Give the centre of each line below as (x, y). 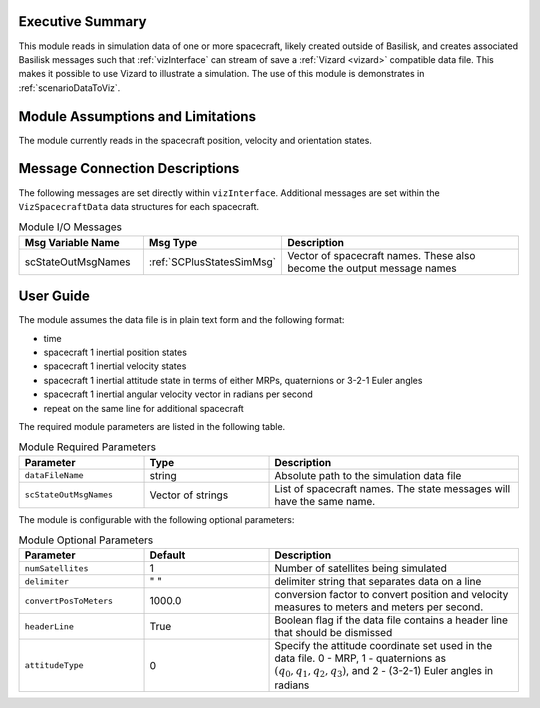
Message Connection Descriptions (129, 168)
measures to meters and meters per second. (379, 607)
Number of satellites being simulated (360, 568)
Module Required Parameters (87, 447)
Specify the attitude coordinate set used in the (383, 646)
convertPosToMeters (69, 600)
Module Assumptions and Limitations (137, 116)
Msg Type (173, 242)
